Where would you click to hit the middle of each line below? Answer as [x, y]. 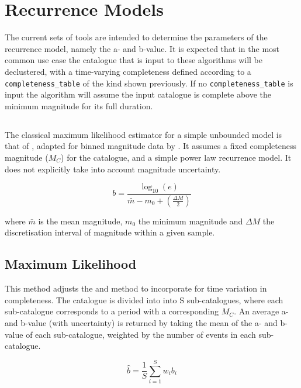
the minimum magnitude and [191, 221]
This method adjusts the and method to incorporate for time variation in [136, 288]
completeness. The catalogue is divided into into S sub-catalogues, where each [144, 299]
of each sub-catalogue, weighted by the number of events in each [141, 334]
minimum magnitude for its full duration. [79, 105]
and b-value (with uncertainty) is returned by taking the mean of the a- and [141, 322]
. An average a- [261, 311]
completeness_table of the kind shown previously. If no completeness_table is [149, 83]
